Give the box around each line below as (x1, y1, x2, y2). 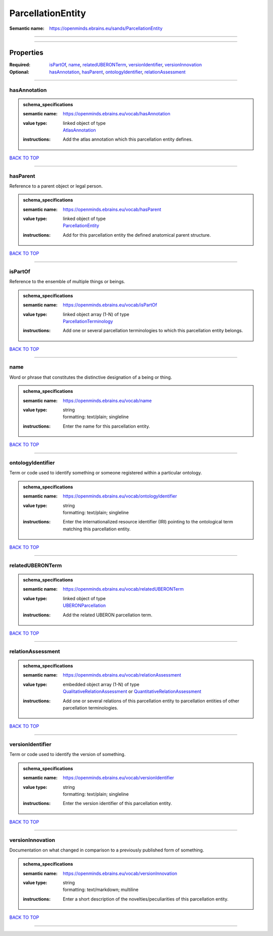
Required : (9, 62, 30, 68)
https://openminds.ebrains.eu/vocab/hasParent (63, 206, 161, 212)
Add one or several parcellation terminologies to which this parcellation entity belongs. (63, 328, 243, 334)
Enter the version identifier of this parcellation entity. (63, 800, 172, 807)
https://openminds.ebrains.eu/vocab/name (63, 397, 152, 404)
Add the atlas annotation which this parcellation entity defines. (63, 137, 193, 143)
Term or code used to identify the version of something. (9, 751, 126, 757)
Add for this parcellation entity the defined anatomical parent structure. (63, 232, 211, 238)
